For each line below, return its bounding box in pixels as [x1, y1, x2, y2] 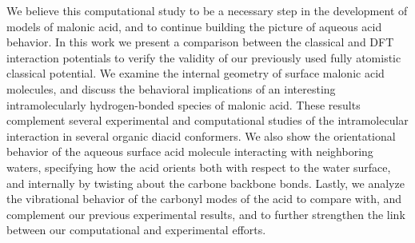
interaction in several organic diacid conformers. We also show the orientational [6, 127, 396, 144]
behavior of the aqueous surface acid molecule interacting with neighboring [6, 143, 373, 160]
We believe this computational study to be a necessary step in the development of [6, 2, 408, 18]
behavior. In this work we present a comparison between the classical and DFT [6, 34, 394, 50]
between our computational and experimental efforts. [6, 221, 266, 238]
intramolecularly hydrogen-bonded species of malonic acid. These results [6, 96, 361, 113]
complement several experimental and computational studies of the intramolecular [6, 112, 409, 129]
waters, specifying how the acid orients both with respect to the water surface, [6, 158, 391, 175]
